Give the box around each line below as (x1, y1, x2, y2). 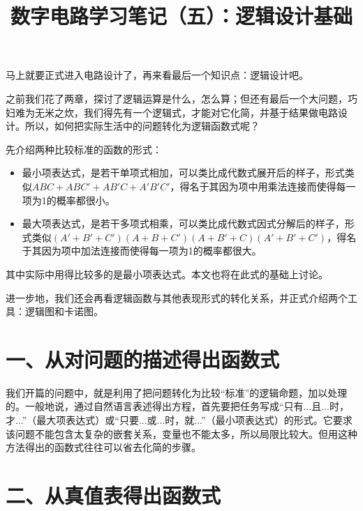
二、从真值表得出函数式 (6, 480, 221, 509)
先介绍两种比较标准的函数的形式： (6, 142, 162, 156)
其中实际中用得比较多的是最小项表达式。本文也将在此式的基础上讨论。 (6, 266, 328, 281)
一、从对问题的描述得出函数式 (6, 344, 280, 373)
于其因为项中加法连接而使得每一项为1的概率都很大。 (22, 243, 262, 258)
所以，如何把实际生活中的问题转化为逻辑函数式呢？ (24, 119, 260, 133)
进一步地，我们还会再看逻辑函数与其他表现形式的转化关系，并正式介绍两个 (6, 290, 348, 305)
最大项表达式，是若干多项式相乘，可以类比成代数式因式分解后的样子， (22, 216, 345, 231)
